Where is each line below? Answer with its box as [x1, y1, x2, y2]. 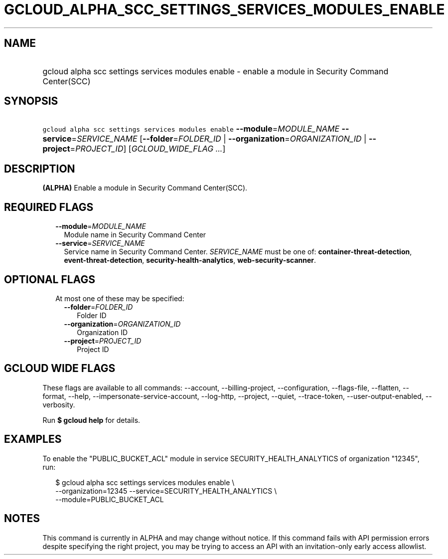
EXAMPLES [4, 433, 62, 446]
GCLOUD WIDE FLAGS [4, 362, 116, 375]
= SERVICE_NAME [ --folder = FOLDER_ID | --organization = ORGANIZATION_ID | [71, 134, 367, 144]
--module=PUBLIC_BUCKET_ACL [55, 495, 164, 504]
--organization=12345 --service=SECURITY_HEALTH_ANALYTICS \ [55, 486, 277, 495]
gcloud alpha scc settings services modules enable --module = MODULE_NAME [42, 124, 340, 134]
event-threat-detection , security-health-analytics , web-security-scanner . [64, 256, 316, 265]
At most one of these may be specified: [55, 294, 184, 303]
